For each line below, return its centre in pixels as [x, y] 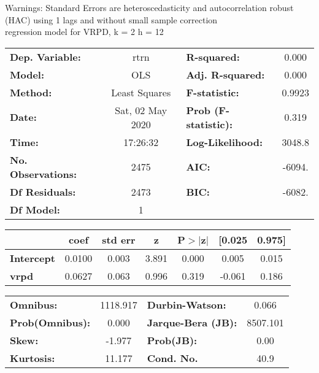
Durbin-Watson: [186, 304]
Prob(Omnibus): [50, 322]
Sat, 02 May [141, 110]
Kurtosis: [33, 358]
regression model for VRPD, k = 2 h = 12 [84, 32]
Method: [31, 92]
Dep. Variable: [45, 56]
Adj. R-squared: [225, 74]
